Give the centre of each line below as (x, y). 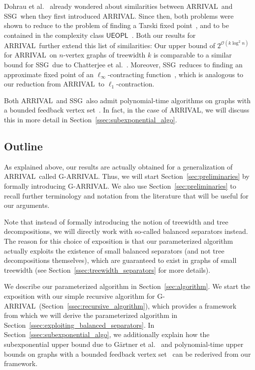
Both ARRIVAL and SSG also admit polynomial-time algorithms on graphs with (127, 100)
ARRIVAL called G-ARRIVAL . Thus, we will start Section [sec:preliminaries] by (127, 176)
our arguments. (27, 205)
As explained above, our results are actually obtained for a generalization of (118, 166)
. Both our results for (164, 35)
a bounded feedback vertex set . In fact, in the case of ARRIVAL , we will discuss (127, 110)
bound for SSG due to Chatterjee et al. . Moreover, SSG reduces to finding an (123, 65)
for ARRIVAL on (31, 55)
